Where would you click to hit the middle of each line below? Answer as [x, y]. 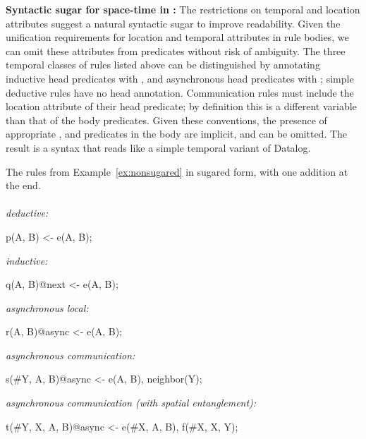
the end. [23, 185]
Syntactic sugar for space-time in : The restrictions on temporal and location [183, 9]
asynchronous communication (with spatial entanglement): [131, 403]
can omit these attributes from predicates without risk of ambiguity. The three [176, 50]
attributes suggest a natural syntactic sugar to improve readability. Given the [173, 23]
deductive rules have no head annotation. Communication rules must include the [180, 92]
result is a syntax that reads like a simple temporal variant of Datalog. [158, 147]
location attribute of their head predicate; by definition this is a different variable [181, 106]
